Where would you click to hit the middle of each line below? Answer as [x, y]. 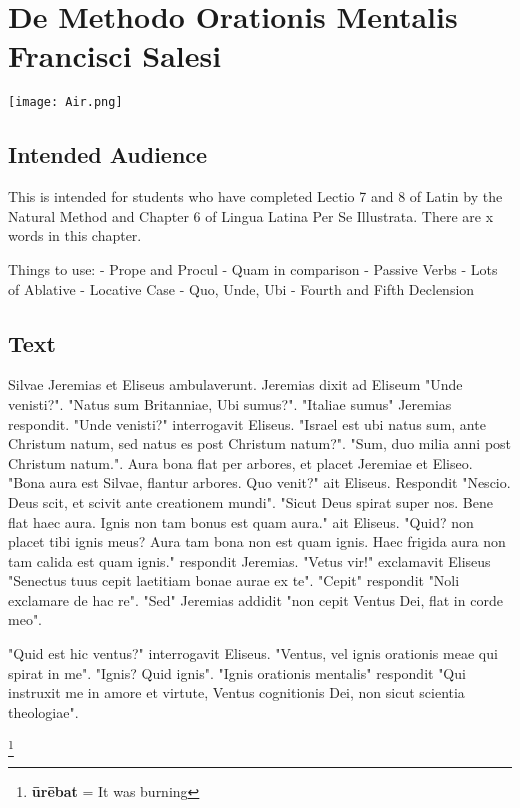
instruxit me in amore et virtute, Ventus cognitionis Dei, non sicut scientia [236, 692]
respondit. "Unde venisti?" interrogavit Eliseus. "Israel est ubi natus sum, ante [247, 423]
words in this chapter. [75, 235]
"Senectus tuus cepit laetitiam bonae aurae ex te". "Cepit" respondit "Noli [234, 580]
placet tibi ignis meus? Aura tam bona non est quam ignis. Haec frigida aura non [257, 541]
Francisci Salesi [115, 55]
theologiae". [43, 711]
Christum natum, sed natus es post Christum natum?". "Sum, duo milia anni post [260, 443]
